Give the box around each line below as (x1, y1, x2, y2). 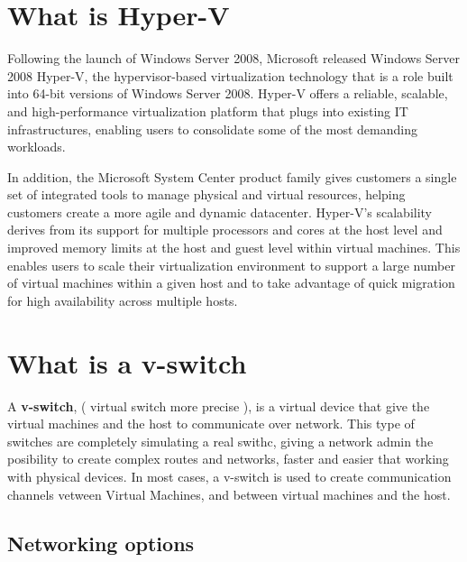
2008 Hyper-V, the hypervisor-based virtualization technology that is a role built (7, 66, 453, 85)
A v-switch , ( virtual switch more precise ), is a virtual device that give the (7, 396, 430, 415)
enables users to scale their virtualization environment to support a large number (7, 255, 455, 274)
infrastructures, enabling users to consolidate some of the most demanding (7, 119, 417, 138)
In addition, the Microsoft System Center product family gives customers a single (7, 167, 457, 186)
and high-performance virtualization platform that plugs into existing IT (7, 101, 408, 120)
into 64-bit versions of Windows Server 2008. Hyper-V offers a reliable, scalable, (7, 84, 448, 103)
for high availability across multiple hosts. (7, 290, 238, 309)
